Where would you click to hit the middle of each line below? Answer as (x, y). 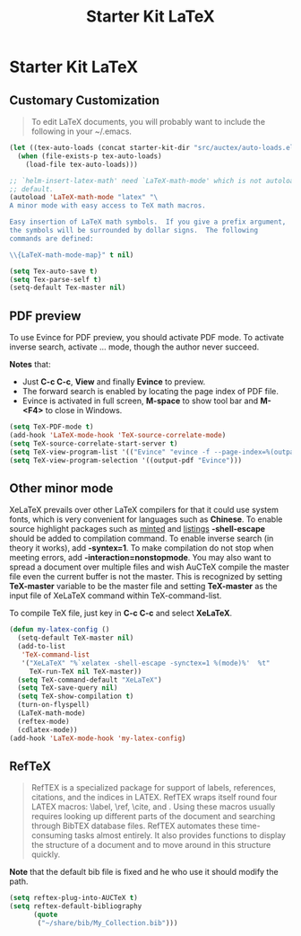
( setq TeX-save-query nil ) (68, 688)
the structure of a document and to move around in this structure (151, 845)
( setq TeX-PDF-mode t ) (52, 427)
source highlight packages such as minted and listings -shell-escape (138, 529)
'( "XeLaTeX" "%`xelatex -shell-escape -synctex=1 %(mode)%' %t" (146, 663)
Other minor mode (61, 488)
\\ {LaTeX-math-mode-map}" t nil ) (72, 255)
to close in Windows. (84, 411)
